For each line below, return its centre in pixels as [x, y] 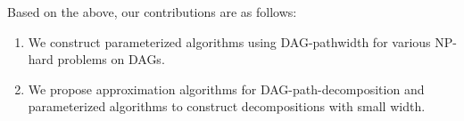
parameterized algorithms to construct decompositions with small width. [227, 106]
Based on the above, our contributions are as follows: [152, 12]
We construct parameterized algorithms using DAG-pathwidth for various [229, 41]
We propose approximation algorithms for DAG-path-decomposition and [226, 89]
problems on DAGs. [111, 59]
